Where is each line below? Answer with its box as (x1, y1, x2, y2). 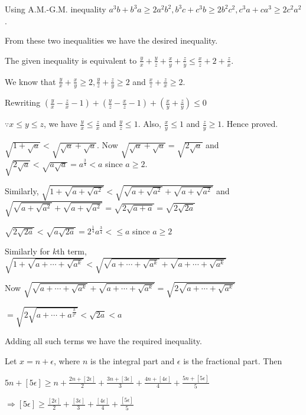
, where (53, 354, 80, 367)
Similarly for (5, 244, 50, 257)
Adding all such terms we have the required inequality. (5, 335, 202, 347)
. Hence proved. (222, 117, 278, 130)
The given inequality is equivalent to (5, 54, 137, 66)
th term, (57, 244, 87, 257)
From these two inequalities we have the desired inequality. (5, 34, 218, 47)
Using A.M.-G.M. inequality (5, 3, 106, 15)
